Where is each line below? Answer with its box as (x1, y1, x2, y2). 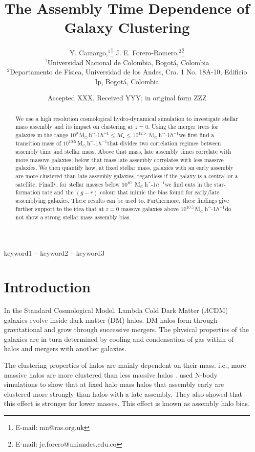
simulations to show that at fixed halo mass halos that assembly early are (4, 379, 224, 389)
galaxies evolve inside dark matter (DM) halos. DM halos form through (4, 314, 217, 325)
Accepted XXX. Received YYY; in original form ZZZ (47, 93, 207, 103)
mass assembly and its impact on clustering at (15, 122, 133, 131)
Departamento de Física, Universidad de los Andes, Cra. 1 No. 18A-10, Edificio (10, 67, 247, 77)
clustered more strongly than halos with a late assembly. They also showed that (4, 388, 242, 399)
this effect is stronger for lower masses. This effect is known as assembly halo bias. (4, 398, 250, 408)
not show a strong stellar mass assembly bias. (15, 213, 131, 221)
